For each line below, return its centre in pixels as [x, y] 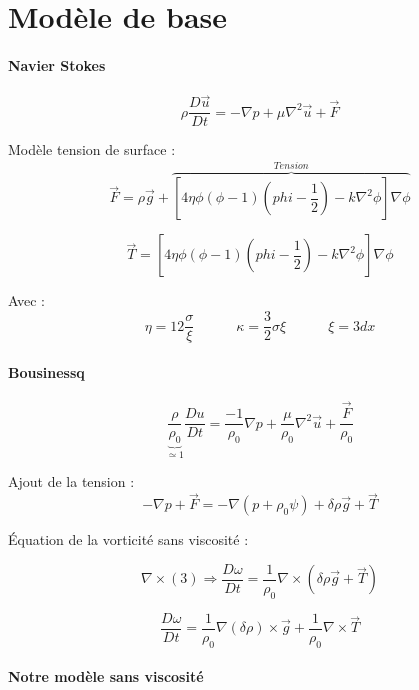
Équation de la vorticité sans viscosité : [128, 539]
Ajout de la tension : [71, 481]
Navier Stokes [57, 64]
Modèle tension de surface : [92, 149]
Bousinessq [46, 371]
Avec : [26, 300]
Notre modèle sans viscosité [106, 676]
